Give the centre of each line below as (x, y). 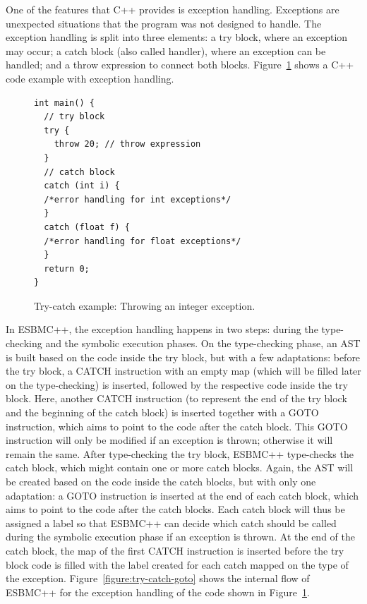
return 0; (67, 268)
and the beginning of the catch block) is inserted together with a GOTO (162, 412)
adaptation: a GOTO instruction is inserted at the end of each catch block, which (182, 495)
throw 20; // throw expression (127, 144)
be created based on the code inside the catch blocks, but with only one (161, 481)
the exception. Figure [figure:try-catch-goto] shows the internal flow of (158, 578)
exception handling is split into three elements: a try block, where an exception (177, 37)
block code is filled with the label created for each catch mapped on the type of (177, 564)
